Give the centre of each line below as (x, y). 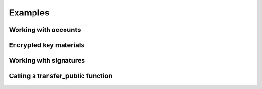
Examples (29, 13)
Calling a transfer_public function (61, 76)
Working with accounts (45, 30)
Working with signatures (47, 61)
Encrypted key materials (47, 45)
